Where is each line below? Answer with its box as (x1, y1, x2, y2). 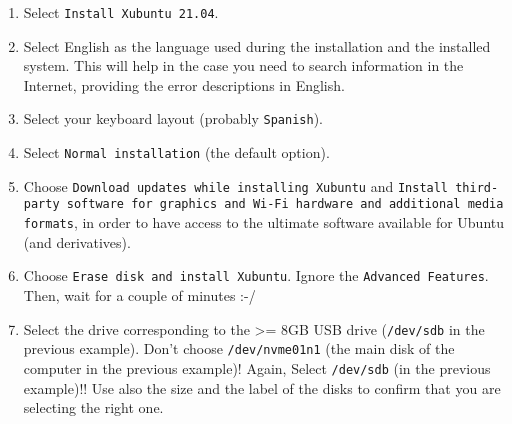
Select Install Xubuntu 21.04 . (23, 2, 219, 22)
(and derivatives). (23, 231, 131, 252)
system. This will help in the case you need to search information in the (23, 55, 464, 76)
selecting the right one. (23, 397, 164, 418)
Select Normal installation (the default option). (23, 142, 330, 163)
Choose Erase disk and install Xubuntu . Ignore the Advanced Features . (23, 265, 489, 286)
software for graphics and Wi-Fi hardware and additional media (66, 197, 504, 212)
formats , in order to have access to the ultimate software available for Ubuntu (23, 212, 505, 233)
